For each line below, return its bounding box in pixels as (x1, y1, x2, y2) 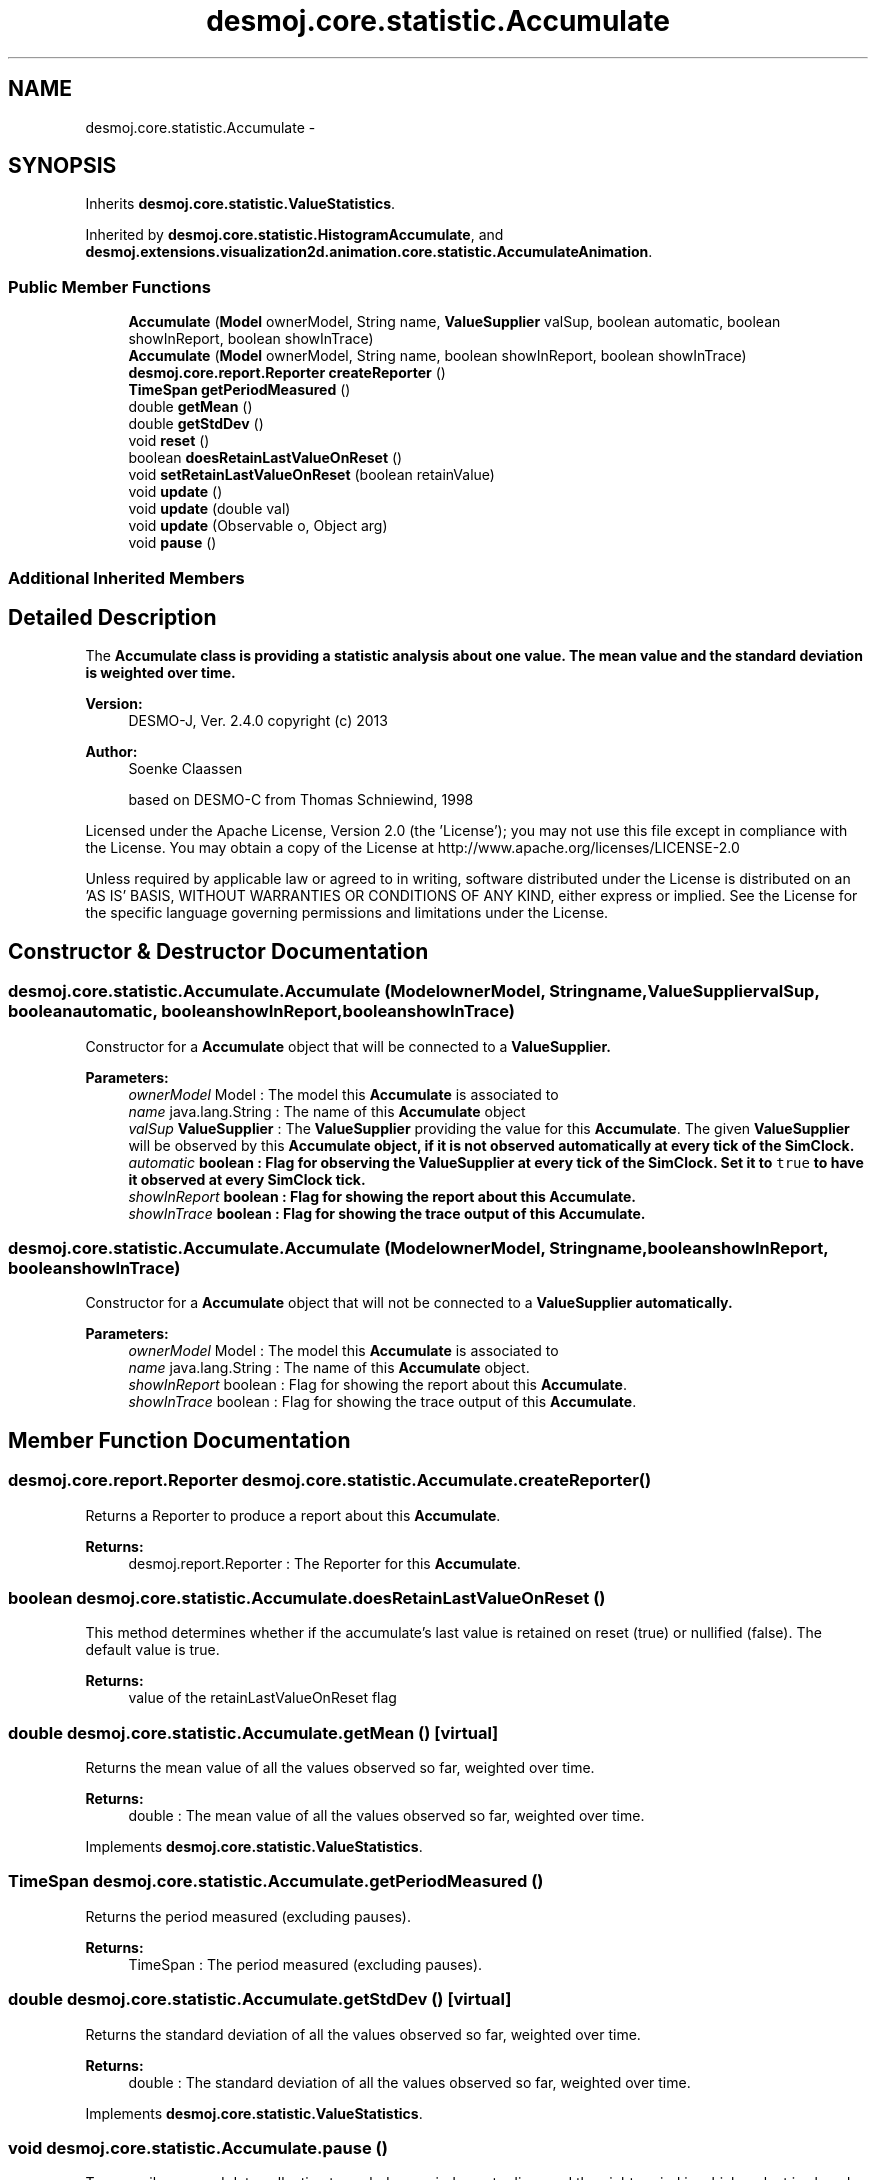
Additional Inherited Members (8, 567, 245, 588)
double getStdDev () (128, 415, 264, 433)
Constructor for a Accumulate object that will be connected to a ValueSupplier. (85, 1037, 611, 1055)
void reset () (128, 432, 210, 450)
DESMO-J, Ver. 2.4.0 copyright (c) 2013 (128, 712, 388, 730)
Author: (85, 743, 138, 761)
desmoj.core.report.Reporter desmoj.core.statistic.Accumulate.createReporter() (8, 1470, 652, 1491)
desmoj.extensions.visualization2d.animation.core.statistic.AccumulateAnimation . (85, 243, 653, 261)
